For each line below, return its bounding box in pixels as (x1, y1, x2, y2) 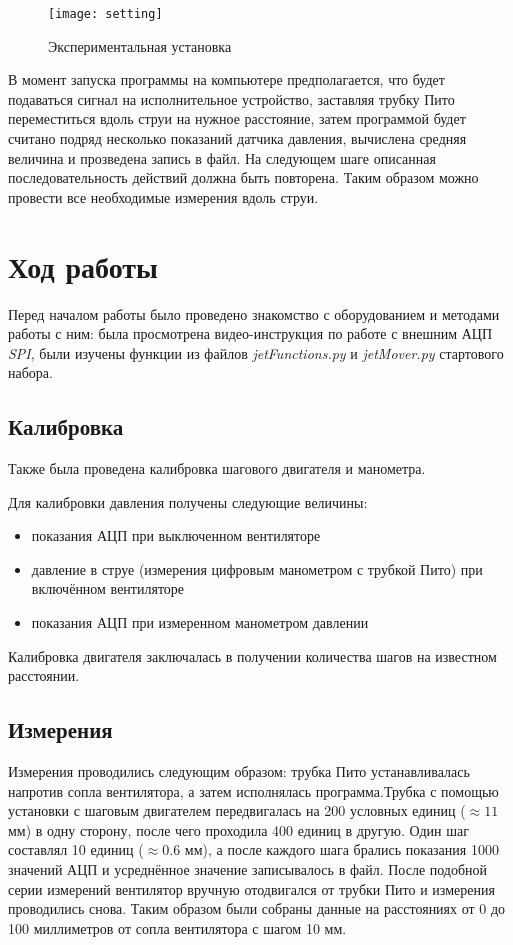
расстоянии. (8, 665, 80, 686)
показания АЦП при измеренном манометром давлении (31, 612, 369, 633)
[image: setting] (48, 7, 163, 21)
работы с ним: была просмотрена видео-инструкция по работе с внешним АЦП (8, 323, 493, 344)
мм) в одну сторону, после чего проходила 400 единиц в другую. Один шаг (8, 819, 469, 840)
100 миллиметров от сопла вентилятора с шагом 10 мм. (8, 917, 347, 938)
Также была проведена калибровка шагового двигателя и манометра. (8, 458, 426, 479)
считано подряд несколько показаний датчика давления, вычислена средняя (8, 128, 467, 149)
